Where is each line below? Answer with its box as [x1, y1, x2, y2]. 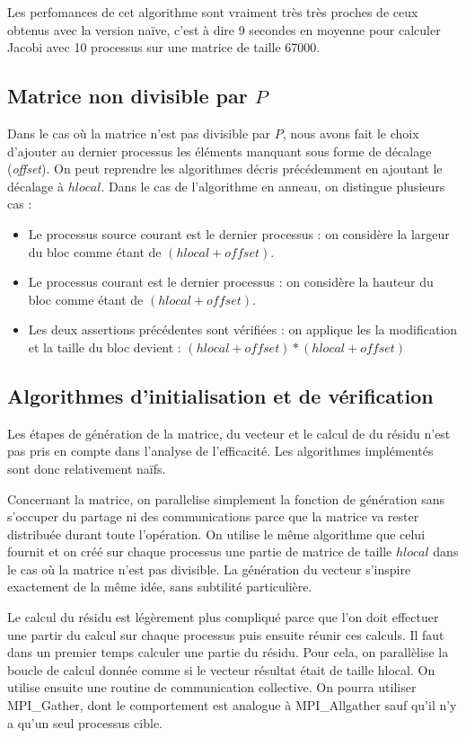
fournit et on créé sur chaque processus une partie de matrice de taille [7, 542, 392, 561]
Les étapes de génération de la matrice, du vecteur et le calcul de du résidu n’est [7, 423, 451, 442]
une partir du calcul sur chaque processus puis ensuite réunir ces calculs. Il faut [7, 625, 444, 644]
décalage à [7, 176, 64, 195]
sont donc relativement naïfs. [7, 458, 166, 477]
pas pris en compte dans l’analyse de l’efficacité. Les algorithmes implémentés [7, 441, 434, 460]
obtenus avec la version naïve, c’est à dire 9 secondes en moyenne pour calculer [7, 20, 441, 39]
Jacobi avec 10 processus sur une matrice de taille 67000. [7, 38, 321, 57]
